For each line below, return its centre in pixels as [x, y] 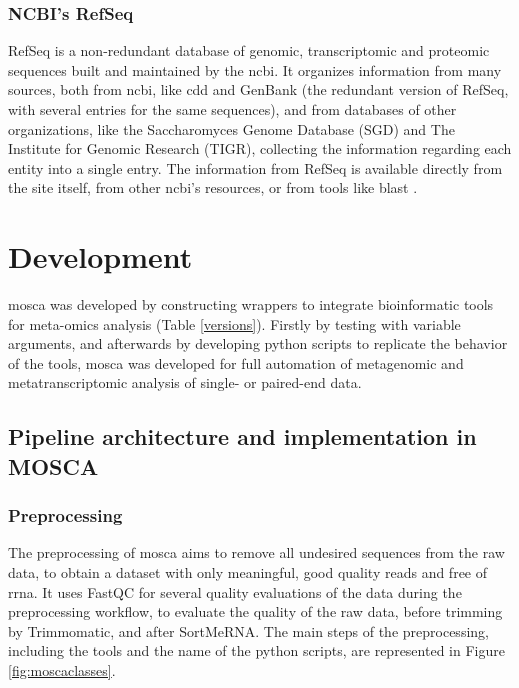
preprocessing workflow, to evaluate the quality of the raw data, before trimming [255, 611]
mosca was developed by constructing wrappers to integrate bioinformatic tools [251, 304]
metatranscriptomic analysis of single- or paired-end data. [185, 382]
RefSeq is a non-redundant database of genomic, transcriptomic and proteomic [249, 50]
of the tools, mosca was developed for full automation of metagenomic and [236, 362]
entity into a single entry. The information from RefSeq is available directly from [255, 167]
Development [100, 256]
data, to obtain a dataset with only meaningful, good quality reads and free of [248, 572]
